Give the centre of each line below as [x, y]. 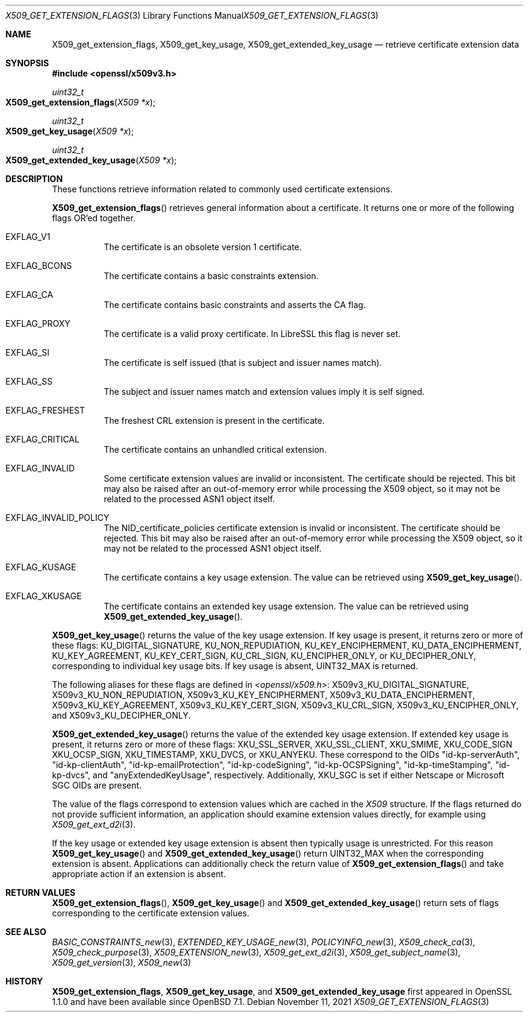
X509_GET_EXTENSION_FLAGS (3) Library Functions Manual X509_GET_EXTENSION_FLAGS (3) [192, 15]
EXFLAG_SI [27, 352]
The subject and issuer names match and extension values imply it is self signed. [264, 392]
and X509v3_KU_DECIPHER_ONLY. [121, 715]
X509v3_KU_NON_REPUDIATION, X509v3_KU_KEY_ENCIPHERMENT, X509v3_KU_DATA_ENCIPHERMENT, [263, 695]
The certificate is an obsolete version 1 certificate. [203, 247]
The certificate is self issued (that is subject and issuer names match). [243, 363]
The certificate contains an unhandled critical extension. [215, 449]
